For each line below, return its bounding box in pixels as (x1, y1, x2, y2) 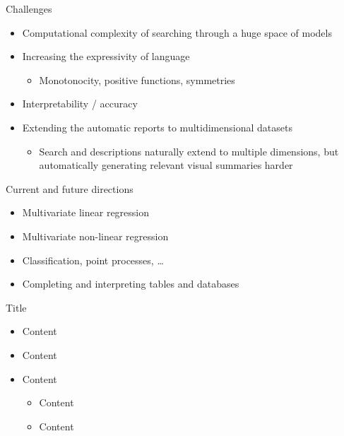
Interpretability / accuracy (22, 96, 138, 111)
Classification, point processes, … (22, 252, 164, 267)
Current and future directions (6, 181, 134, 196)
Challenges (6, 1, 52, 16)
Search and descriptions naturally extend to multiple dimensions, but (39, 143, 339, 158)
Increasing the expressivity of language (22, 49, 190, 64)
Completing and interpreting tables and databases (22, 276, 239, 291)
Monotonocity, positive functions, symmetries (39, 72, 235, 87)
